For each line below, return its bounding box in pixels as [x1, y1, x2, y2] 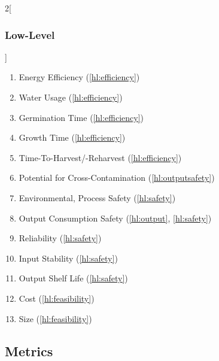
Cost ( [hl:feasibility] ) [19, 292, 95, 304]
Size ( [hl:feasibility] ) [19, 312, 92, 324]
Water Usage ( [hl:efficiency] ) [19, 91, 123, 103]
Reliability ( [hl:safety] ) [19, 232, 102, 244]
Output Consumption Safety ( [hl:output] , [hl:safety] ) [19, 211, 212, 224]
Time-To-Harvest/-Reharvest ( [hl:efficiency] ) [19, 151, 182, 163]
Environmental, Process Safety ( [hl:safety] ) [19, 191, 176, 204]
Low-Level [5, 27, 55, 42]
